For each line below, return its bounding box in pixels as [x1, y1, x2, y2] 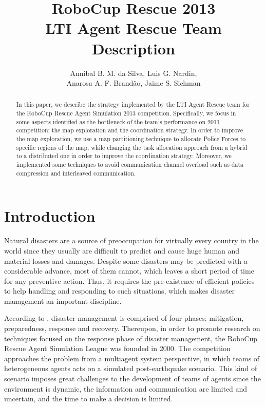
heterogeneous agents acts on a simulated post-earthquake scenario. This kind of [4, 363, 257, 374]
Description [91, 37, 175, 59]
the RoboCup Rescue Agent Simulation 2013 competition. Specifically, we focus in [16, 109, 236, 118]
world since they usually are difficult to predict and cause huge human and [4, 245, 240, 256]
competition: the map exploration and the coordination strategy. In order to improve [16, 126, 243, 134]
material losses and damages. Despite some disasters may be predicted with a [4, 255, 248, 266]
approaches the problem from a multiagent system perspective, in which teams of [4, 353, 260, 363]
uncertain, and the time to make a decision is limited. [4, 393, 173, 404]
